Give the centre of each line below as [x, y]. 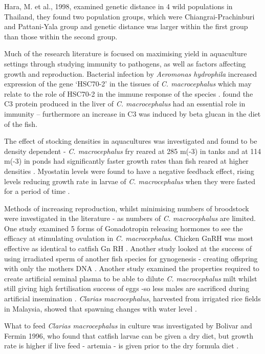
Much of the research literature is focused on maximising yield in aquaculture [126, 53]
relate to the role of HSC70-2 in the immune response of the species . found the [129, 93]
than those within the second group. [61, 36]
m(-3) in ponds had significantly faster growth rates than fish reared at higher [126, 161]
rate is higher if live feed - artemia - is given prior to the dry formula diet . [122, 346]
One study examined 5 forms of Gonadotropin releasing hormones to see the [124, 228]
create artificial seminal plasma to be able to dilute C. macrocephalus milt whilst [131, 278]
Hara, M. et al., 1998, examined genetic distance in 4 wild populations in [118, 6]
